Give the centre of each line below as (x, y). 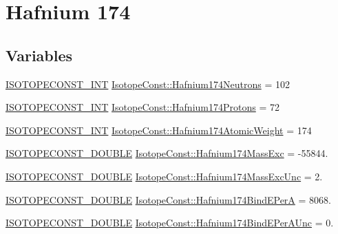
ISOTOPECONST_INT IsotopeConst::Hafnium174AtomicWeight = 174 (159, 130)
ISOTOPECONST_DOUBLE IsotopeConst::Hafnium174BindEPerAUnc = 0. (170, 223)
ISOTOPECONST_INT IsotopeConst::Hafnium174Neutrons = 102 (148, 84)
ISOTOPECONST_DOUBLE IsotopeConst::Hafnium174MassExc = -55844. (167, 153)
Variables (39, 55)
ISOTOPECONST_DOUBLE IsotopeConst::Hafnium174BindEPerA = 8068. (168, 199)
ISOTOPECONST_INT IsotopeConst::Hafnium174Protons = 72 (142, 107)
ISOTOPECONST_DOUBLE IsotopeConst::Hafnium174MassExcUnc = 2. (164, 176)
